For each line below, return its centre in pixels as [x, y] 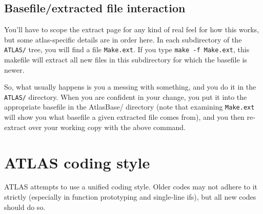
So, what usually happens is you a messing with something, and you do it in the [130, 87]
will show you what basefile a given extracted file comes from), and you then [124, 117]
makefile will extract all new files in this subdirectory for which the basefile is [126, 60]
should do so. [25, 207]
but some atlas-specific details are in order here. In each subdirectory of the [123, 39]
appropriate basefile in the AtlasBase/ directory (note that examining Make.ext [129, 107]
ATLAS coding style [77, 162]
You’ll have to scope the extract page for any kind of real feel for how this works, [132, 29]
